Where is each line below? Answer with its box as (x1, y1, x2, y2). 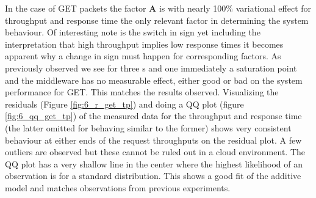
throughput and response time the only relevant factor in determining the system (5, 13, 309, 26)
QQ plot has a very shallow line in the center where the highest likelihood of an (5, 157, 303, 170)
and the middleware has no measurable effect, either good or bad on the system (5, 73, 303, 86)
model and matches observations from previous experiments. (5, 181, 231, 194)
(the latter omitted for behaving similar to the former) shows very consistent (5, 121, 292, 134)
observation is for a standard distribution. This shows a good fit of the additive (5, 169, 301, 182)
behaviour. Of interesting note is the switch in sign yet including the (5, 26, 260, 38)
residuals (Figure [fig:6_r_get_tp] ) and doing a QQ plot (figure (5, 97, 244, 110)
